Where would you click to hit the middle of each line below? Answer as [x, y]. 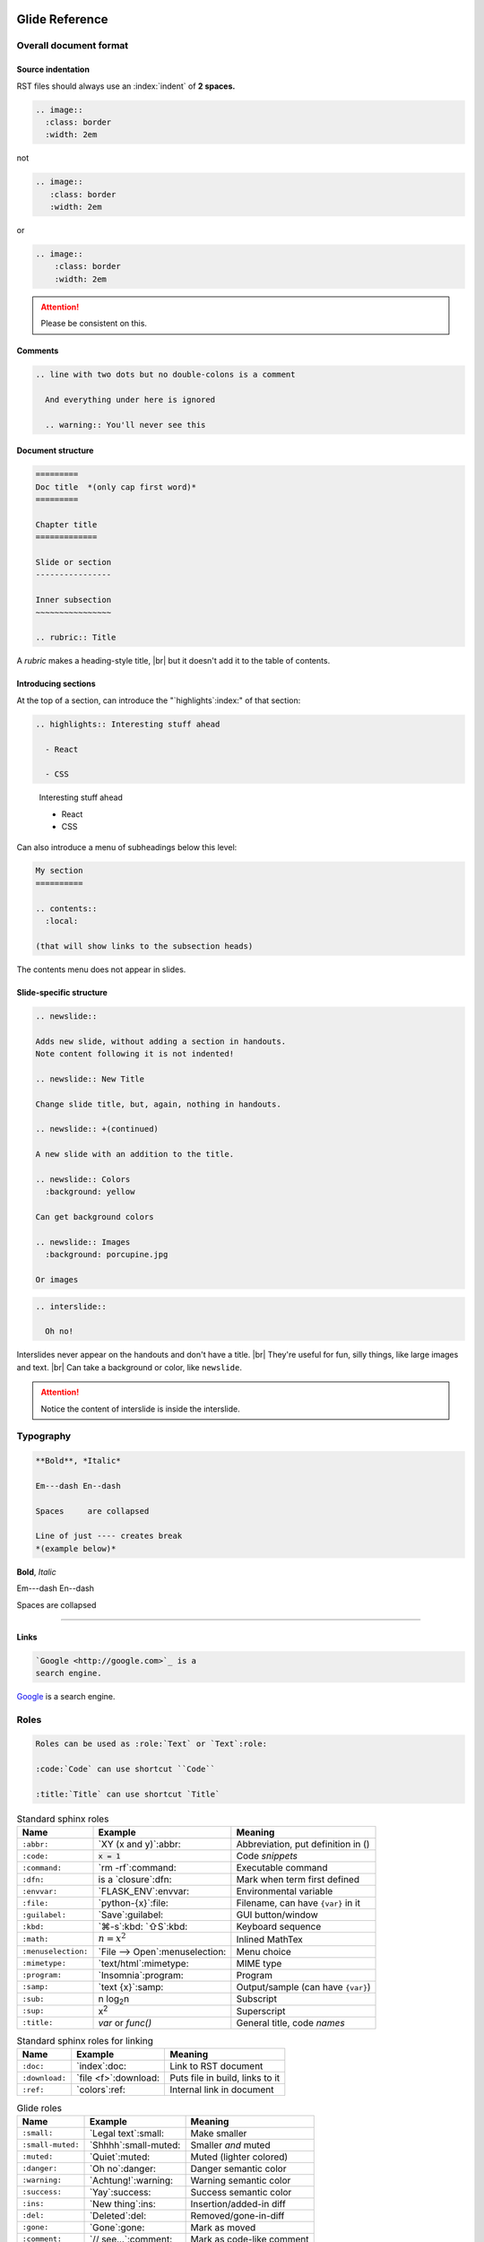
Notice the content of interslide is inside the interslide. [141, 1409]
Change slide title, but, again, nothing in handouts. [158, 1104]
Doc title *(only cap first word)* [116, 487]
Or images [57, 1279]
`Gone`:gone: [117, 2227]
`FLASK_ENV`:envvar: [144, 1891]
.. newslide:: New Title [90, 1079]
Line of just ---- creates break [109, 1536]
